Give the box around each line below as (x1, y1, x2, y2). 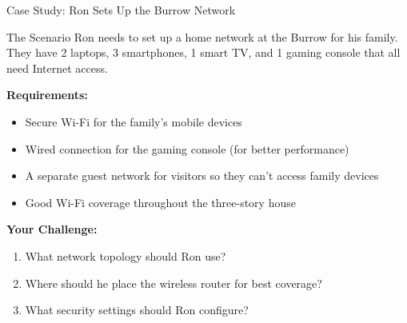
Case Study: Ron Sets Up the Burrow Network (6, 2, 236, 18)
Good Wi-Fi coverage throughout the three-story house (25, 193, 296, 210)
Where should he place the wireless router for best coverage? (25, 274, 322, 291)
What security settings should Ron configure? (25, 301, 249, 318)
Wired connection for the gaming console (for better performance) (25, 140, 349, 157)
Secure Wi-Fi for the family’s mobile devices (25, 113, 242, 130)
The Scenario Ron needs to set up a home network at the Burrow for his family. (6, 28, 398, 45)
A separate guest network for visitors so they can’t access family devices (25, 167, 379, 184)
